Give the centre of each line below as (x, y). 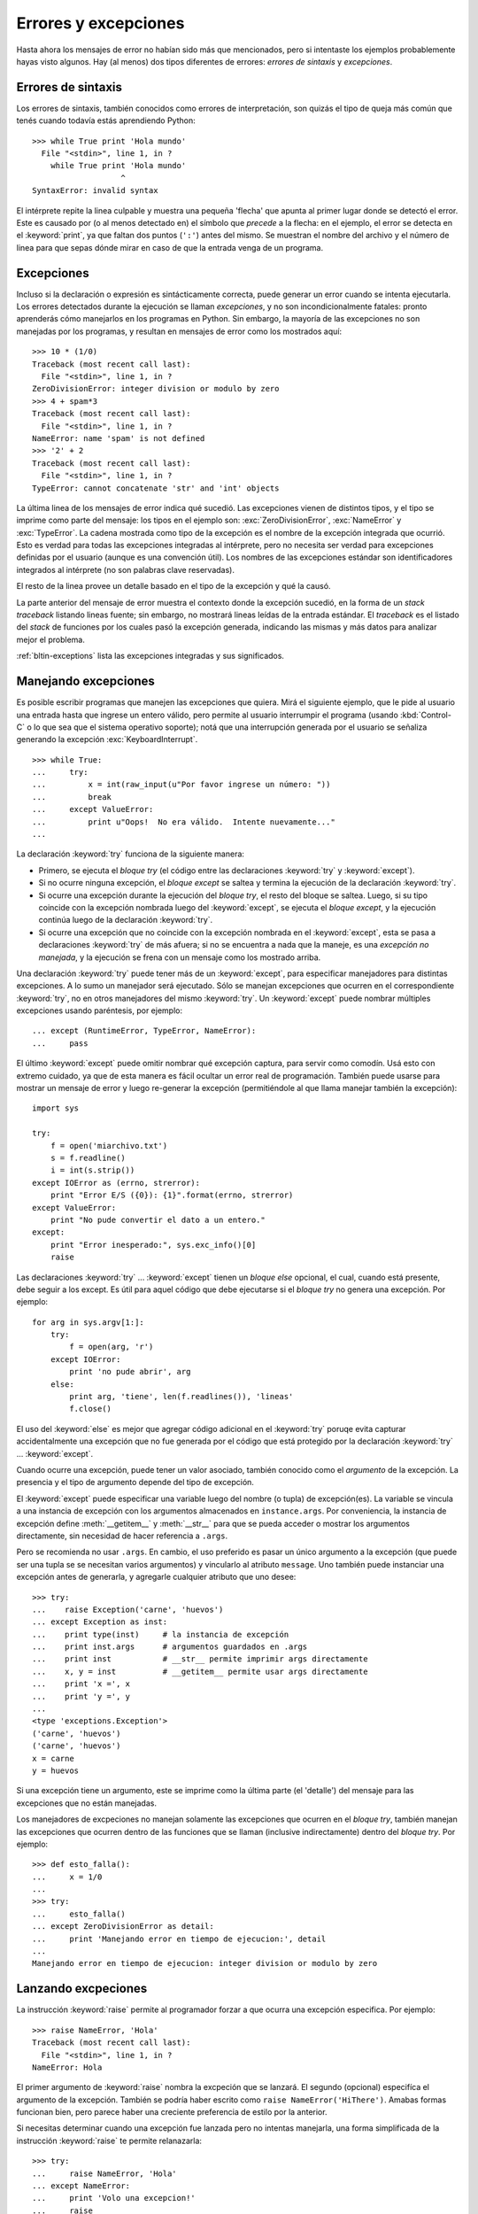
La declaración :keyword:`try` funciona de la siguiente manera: (131, 854)
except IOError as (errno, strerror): (116, 1183)
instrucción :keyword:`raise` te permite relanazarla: (109, 2140)
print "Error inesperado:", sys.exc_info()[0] (153, 1245)
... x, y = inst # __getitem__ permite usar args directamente (200, 1671)
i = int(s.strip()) (93, 1170)
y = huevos (56, 1770)
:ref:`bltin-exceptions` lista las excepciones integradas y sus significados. (150, 656)
